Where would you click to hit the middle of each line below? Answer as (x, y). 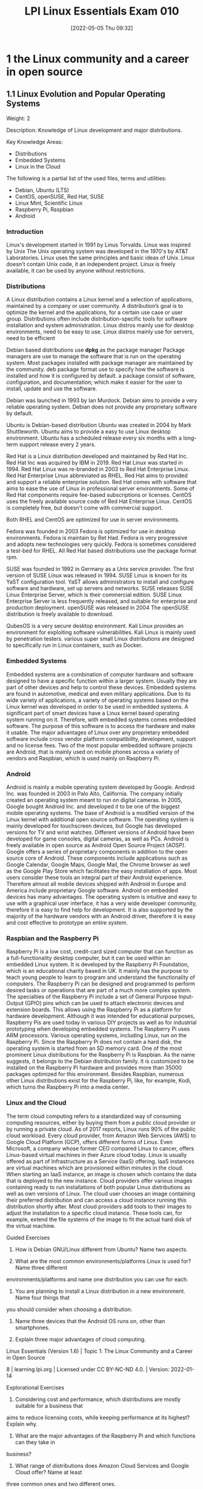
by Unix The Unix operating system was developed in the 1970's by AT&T (98, 251)
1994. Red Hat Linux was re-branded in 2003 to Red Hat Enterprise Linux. (98, 469)
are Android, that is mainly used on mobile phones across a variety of (93, 752)
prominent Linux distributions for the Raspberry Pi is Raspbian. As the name (101, 1055)
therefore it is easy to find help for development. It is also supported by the (100, 910)
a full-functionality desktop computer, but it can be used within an (88, 958)
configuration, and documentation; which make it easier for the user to (95, 382)
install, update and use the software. (52, 389)
